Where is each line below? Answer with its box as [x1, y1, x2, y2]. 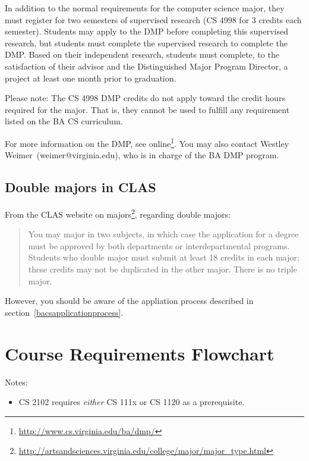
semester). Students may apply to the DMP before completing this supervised [5, 25, 288, 37]
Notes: [5, 375, 28, 388]
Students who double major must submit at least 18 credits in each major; [28, 251, 299, 264]
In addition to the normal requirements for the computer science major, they [5, 2, 285, 14]
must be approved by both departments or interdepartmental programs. [28, 239, 290, 252]
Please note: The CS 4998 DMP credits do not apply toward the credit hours [5, 92, 285, 104]
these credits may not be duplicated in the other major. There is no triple [28, 263, 297, 275]
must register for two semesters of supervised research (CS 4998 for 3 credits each [5, 13, 302, 26]
